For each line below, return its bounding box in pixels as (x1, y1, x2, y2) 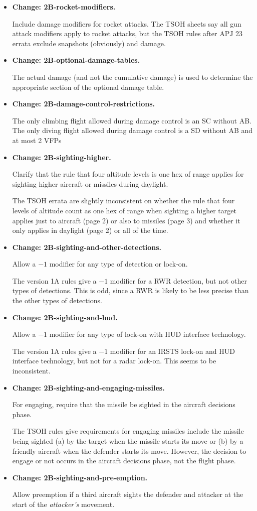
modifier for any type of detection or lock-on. (49, 259, 188, 269)
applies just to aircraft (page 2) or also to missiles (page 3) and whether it (12, 215, 240, 225)
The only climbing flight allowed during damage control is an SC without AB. (12, 115, 251, 125)
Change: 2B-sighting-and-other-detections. (12, 241, 162, 252)
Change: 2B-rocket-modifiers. (12, 2, 116, 12)
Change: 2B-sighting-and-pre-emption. (12, 472, 148, 482)
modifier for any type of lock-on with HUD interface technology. (49, 329, 246, 339)
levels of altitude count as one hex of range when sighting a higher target (12, 205, 236, 215)
